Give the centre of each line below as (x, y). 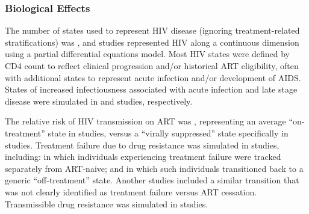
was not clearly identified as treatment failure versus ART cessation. (131, 191)
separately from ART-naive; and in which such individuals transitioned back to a (154, 168)
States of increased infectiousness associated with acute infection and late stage (151, 89)
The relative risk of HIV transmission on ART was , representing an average (145, 121)
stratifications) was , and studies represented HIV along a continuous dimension (152, 42)
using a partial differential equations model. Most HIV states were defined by (147, 54)
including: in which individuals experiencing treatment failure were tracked (143, 157)
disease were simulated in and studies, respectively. (99, 101)
